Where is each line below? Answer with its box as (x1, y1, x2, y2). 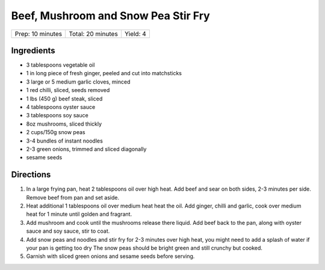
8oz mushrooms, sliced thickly (26, 120, 102, 127)
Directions (11, 170, 51, 180)
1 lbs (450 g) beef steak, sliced (26, 95, 103, 102)
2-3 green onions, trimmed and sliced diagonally (26, 145, 147, 153)
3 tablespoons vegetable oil (26, 61, 95, 69)
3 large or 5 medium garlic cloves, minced (26, 78, 131, 85)
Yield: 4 (124, 29, 147, 38)
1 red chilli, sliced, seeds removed (26, 87, 110, 94)
